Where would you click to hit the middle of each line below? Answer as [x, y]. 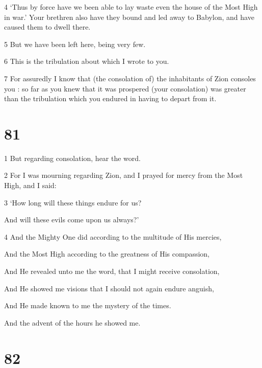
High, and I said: [30, 185]
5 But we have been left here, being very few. [75, 44]
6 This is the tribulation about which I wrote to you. [87, 61]
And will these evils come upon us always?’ [72, 220]
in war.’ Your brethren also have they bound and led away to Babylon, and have [129, 17]
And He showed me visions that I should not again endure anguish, [109, 288]
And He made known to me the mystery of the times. [88, 305]
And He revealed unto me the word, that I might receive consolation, [112, 271]
